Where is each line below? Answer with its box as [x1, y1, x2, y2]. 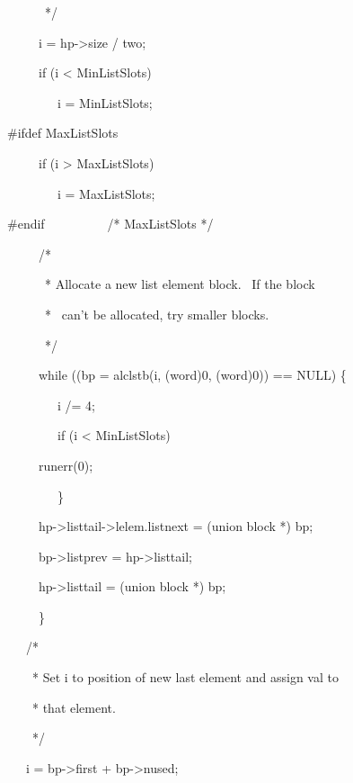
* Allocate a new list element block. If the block [44, 274, 315, 293]
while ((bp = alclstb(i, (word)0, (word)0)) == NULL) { [38, 365, 347, 384]
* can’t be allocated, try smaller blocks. [44, 304, 269, 323]
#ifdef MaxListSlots [7, 123, 119, 142]
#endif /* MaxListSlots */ [7, 214, 214, 233]
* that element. [31, 697, 116, 716]
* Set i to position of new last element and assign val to [31, 668, 339, 687]
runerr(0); [38, 455, 93, 474]
